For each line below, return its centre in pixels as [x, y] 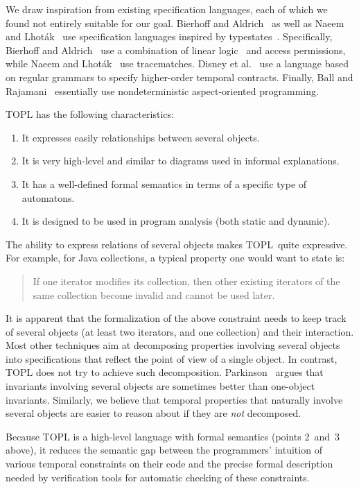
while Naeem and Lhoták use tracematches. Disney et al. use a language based [177, 63]
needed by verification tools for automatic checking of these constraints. [158, 477]
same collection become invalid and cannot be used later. [154, 294]
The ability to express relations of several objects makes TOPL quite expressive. [177, 244]
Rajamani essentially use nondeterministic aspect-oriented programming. [162, 91]
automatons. [48, 197]
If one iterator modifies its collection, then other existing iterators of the [186, 281]
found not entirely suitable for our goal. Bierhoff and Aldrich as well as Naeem [175, 23]
